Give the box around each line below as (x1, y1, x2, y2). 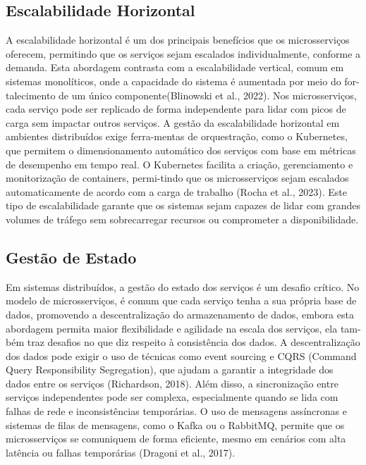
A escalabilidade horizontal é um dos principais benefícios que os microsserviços (6, 32, 350, 47)
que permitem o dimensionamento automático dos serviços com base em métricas (6, 142, 356, 157)
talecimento (6, 87, 56, 102)
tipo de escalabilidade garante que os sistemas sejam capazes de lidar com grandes (6, 198, 361, 213)
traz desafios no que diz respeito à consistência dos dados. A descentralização (27, 335, 360, 349)
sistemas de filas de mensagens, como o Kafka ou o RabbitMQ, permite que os (6, 417, 345, 432)
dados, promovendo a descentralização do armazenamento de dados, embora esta (6, 306, 354, 321)
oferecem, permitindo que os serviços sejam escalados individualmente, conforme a (6, 46, 361, 61)
